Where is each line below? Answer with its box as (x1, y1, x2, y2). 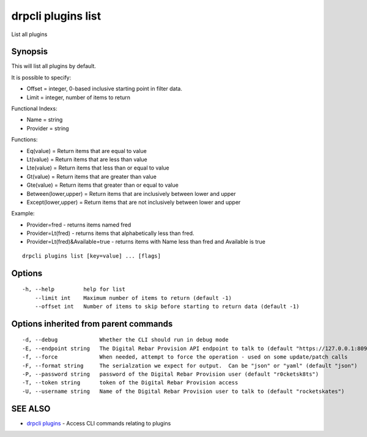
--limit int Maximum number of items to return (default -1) (34, 294, 232, 301)
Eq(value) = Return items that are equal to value (26, 147, 147, 154)
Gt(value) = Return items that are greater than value (26, 173, 157, 180)
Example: (11, 210, 35, 217)
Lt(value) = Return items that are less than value (26, 155, 147, 163)
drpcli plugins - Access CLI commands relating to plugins (26, 419, 171, 427)
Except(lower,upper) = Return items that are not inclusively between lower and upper (26, 198, 241, 206)
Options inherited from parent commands (11, 318, 173, 329)
